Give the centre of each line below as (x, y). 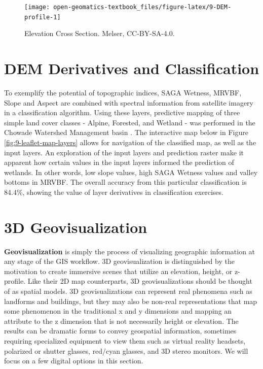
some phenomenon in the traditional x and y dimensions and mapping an (118, 311)
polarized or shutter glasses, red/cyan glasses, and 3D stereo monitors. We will (126, 350)
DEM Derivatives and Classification (132, 68)
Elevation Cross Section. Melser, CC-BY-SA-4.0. (100, 33)
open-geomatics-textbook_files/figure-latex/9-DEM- (142, 7)
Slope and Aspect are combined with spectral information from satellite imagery (129, 102)
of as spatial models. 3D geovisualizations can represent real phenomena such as (128, 291)
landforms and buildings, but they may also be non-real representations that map (131, 301)
